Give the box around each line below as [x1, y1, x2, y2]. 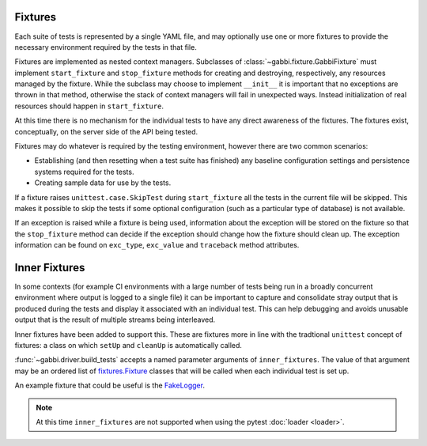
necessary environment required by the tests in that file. [14, 42, 197, 51]
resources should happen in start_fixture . [14, 101, 164, 111]
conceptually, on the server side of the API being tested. [14, 127, 198, 136]
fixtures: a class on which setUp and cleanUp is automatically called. [14, 341, 243, 350]
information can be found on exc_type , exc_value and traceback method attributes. [14, 240, 300, 250]
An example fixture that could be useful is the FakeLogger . [14, 380, 206, 391]
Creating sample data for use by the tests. [34, 178, 172, 187]
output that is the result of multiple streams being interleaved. [14, 315, 216, 324]
